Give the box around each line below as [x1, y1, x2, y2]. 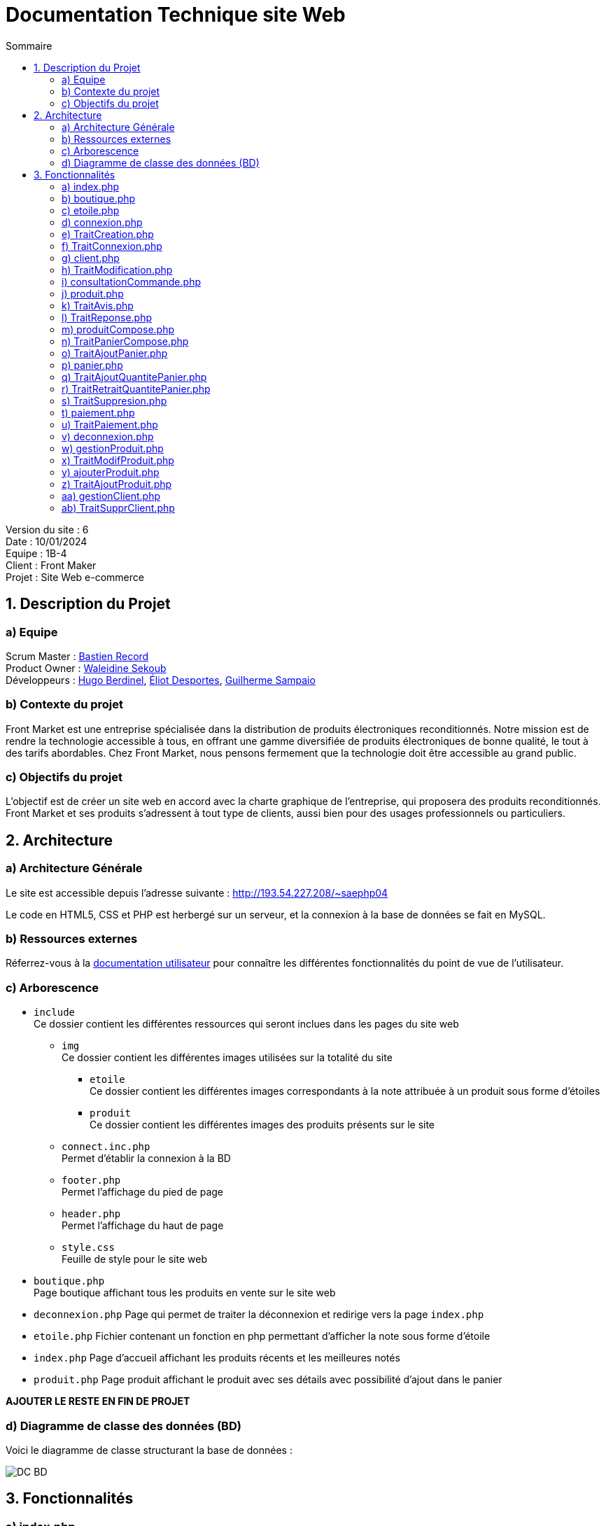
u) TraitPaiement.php [62, 418, 158, 430]
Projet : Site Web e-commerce [6, 570, 144, 583]
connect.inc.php [62, 1141, 150, 1153]
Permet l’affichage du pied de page [62, 1186, 224, 1198]
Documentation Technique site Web [6, 3, 346, 27]
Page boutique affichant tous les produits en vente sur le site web [34, 1287, 336, 1299]
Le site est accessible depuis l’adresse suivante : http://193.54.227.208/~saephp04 [6, 886, 388, 899]
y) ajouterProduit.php [62, 465, 160, 478]
